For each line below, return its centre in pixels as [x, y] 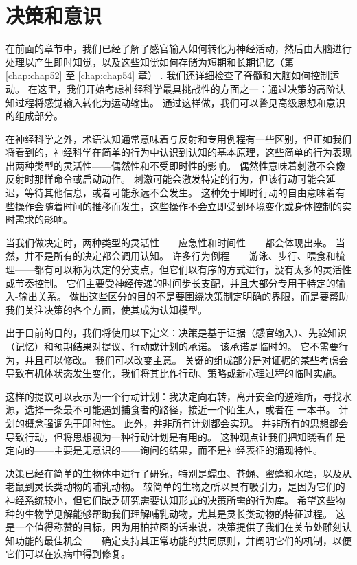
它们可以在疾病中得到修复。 [68, 554]
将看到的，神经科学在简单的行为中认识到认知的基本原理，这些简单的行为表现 [178, 152]
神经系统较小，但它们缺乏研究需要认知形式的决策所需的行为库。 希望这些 [171, 499]
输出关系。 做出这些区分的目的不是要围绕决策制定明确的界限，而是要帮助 [183, 296]
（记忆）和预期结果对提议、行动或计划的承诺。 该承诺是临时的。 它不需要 [172, 346]
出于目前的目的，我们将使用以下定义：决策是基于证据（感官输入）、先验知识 [176, 333]
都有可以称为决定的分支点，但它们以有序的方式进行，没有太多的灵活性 [193, 269]
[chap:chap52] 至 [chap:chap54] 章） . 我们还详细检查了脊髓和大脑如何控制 [168, 75]
